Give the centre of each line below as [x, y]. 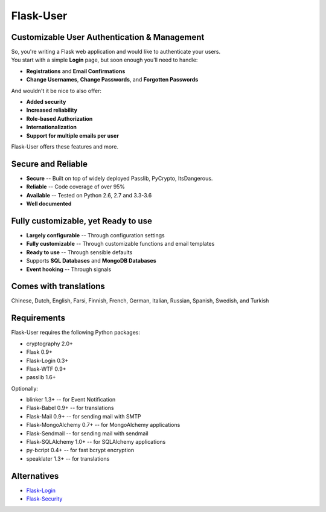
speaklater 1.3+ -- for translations [68, 458]
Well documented [49, 204]
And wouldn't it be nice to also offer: [56, 91]
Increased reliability [52, 110]
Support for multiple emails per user [72, 135]
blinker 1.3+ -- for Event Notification [71, 400]
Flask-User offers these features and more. [65, 146]
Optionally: [25, 388]
